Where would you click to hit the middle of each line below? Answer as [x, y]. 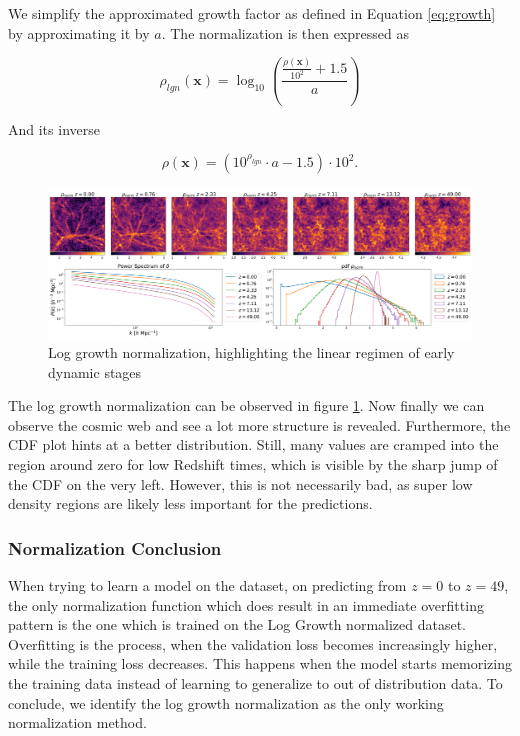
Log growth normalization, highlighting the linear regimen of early [251, 351]
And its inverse [54, 128]
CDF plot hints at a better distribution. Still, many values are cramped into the [253, 444]
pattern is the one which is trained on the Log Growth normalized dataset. [237, 624]
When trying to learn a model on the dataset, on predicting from [207, 584]
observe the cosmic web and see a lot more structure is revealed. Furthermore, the [259, 424]
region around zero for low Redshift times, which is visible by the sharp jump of [253, 463]
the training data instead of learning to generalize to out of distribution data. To [255, 682]
